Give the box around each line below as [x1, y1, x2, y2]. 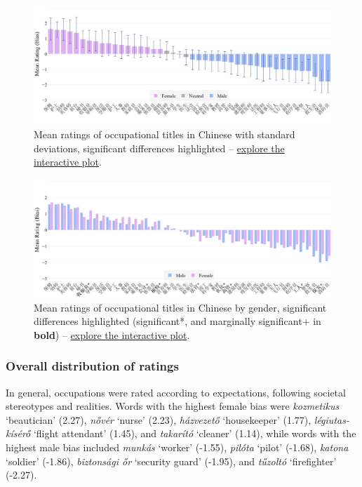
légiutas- [314, 412, 349, 427]
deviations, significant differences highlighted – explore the [34, 140, 285, 155]
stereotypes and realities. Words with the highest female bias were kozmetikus [6, 399, 340, 413]
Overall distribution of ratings [6, 357, 179, 375]
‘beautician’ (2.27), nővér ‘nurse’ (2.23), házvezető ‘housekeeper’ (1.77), [6, 412, 311, 427]
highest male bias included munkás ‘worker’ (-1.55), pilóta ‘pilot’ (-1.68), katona [6, 440, 349, 455]
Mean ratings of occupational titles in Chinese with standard [34, 126, 295, 141]
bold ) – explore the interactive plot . [34, 327, 190, 342]
